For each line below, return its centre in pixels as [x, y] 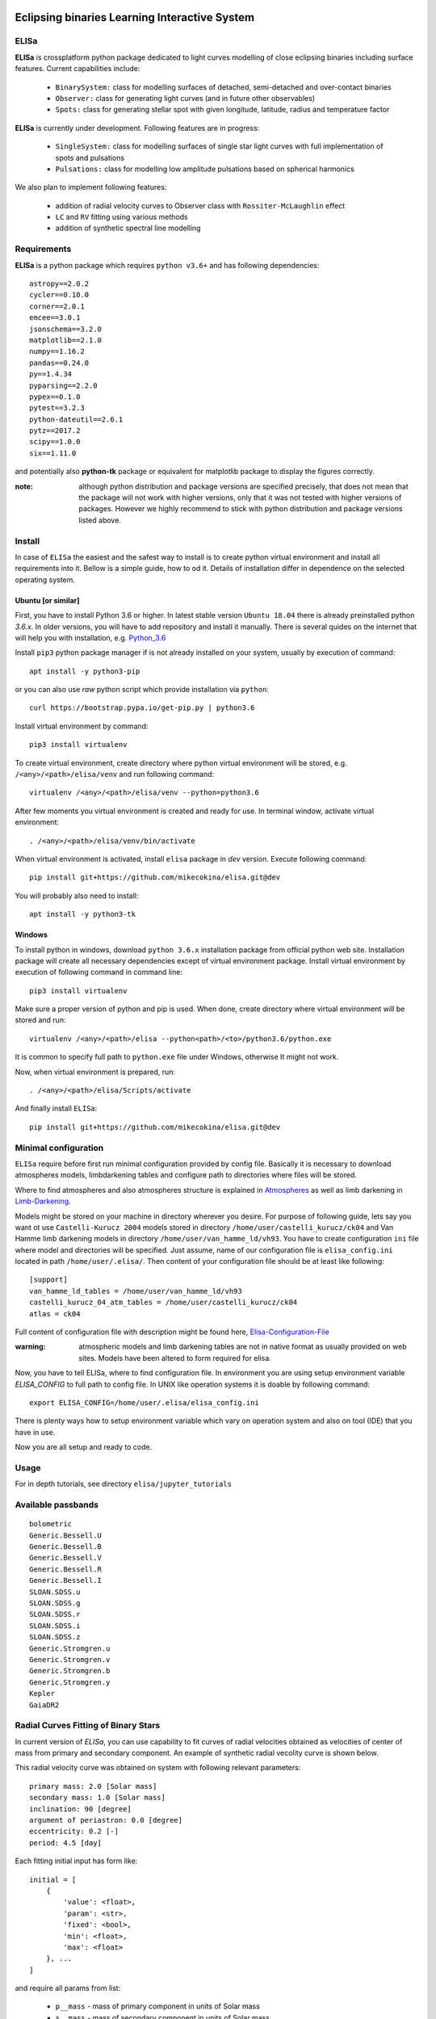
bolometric [51, 1524]
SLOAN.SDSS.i [55, 1626]
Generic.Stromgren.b [70, 1671]
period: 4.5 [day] [66, 1843]
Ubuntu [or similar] [47, 600]
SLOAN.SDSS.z [55, 1637]
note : [24, 486]
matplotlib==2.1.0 [66, 340]
